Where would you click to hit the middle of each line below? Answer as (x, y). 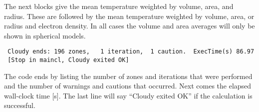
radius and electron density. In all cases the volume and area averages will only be (129, 26)
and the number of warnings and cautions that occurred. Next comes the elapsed (128, 86)
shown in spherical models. (45, 35)
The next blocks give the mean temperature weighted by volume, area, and (119, 6)
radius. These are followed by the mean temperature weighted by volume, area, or (129, 16)
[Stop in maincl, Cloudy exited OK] (68, 60)
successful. (20, 105)
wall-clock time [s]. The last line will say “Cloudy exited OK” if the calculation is (128, 95)
